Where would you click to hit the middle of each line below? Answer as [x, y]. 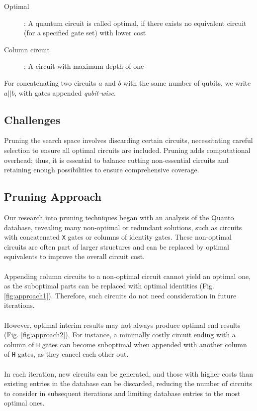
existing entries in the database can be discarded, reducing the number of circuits [128, 383]
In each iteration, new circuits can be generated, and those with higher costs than [128, 373]
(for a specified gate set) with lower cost [85, 33]
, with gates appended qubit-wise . [65, 92]
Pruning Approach [53, 197]
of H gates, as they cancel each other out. [66, 354]
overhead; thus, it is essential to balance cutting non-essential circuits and [116, 160]
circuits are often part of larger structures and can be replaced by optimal [117, 246]
